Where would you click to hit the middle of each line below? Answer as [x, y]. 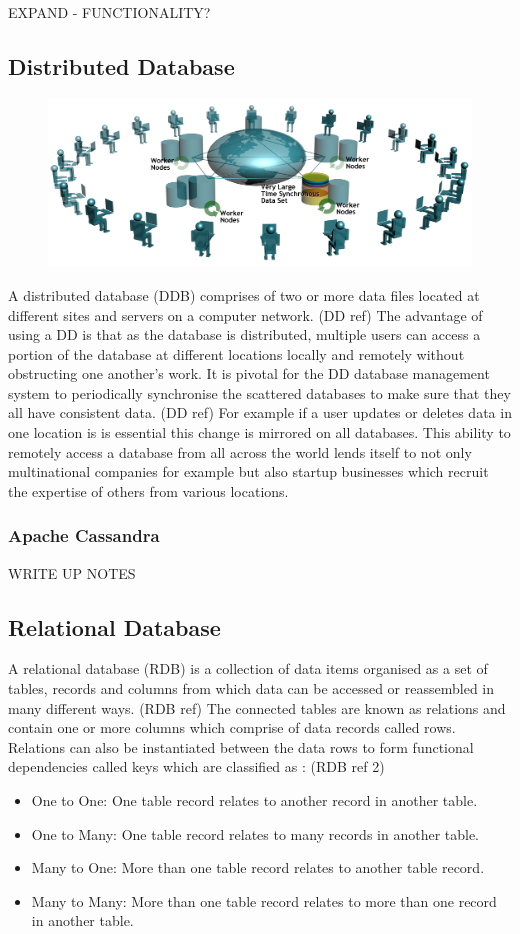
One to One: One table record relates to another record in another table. [254, 800]
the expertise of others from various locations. [148, 490]
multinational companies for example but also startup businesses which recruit [248, 471]
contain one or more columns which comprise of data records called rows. [232, 727]
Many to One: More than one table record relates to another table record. [258, 867]
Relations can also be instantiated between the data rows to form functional [241, 746]
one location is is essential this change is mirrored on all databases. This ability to [259, 432]
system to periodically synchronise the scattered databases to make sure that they [259, 392]
